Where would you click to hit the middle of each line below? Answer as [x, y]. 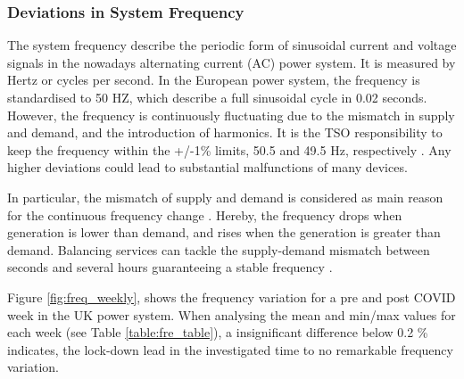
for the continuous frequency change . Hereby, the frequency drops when [205, 214]
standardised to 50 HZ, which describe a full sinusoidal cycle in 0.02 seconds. [217, 97]
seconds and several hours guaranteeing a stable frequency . [170, 267]
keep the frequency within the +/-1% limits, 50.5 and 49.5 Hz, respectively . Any [229, 149]
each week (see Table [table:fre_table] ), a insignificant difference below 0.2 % [218, 332]
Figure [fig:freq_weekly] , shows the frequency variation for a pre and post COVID [232, 297]
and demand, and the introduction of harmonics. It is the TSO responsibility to [225, 132]
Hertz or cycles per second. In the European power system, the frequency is [214, 80]
